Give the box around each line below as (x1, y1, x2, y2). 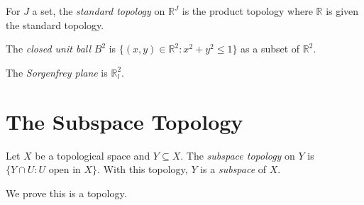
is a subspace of (200, 162, 267, 177)
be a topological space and (35, 148, 150, 162)
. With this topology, (97, 162, 188, 177)
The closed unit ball (6, 41, 92, 56)
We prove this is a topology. (6, 185, 127, 200)
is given (326, 4, 359, 18)
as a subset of (241, 41, 300, 56)
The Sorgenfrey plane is (6, 65, 108, 79)
